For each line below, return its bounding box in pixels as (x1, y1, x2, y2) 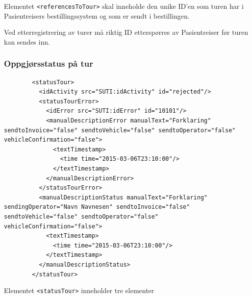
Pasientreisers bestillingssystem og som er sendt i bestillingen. (4, 10, 190, 21)
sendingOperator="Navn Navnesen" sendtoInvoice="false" (4, 203, 190, 211)
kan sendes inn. (4, 36, 50, 47)
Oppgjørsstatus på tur (4, 57, 94, 70)
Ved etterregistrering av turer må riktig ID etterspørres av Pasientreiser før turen (4, 27, 248, 37)
